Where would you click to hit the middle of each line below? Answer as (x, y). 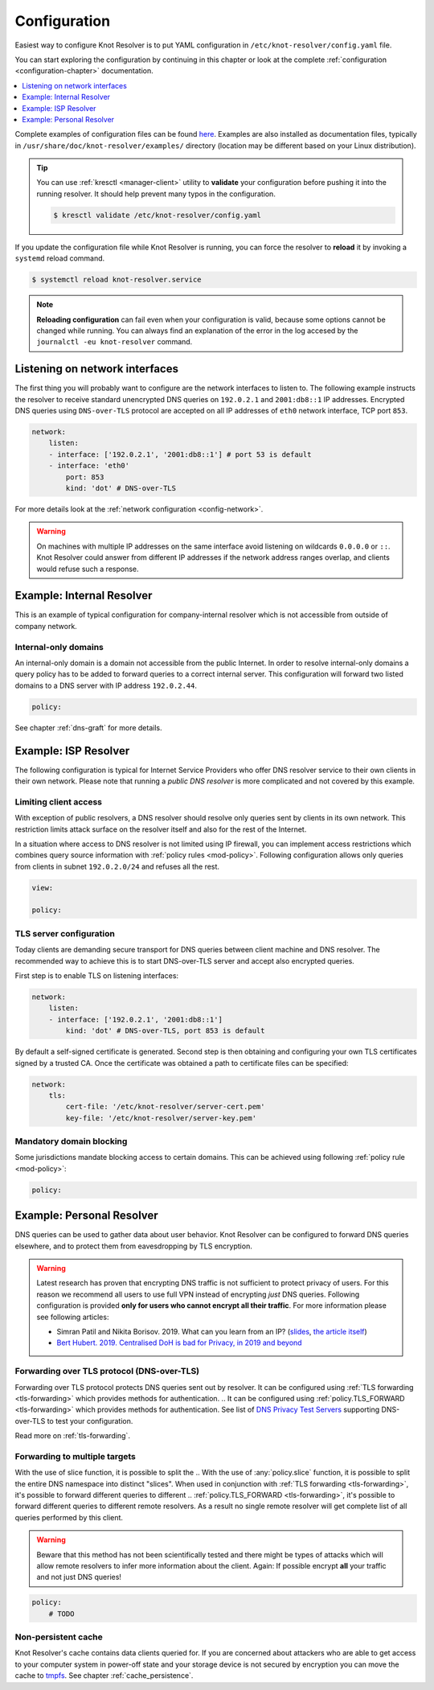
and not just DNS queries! (79, 1577)
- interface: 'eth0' (89, 466)
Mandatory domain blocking (71, 1141)
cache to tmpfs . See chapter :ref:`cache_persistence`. (104, 1676)
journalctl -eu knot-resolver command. (115, 342)
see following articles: (73, 1317)
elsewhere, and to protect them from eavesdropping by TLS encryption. (133, 1246)
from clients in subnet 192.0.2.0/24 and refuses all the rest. (117, 866)
